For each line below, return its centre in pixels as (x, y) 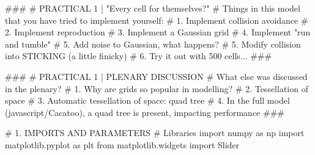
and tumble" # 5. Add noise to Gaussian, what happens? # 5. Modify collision (153, 44)
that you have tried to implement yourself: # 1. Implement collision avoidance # (157, 20)
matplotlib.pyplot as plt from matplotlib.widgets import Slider (122, 144)
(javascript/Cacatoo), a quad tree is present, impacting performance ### (145, 112)
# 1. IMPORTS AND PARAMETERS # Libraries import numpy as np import (155, 133)
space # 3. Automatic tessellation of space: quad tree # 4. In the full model (147, 100)
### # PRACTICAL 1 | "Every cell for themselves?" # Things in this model (153, 8)
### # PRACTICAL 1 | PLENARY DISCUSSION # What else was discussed (156, 76)
